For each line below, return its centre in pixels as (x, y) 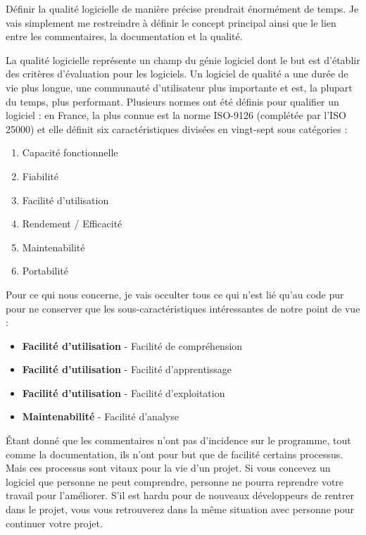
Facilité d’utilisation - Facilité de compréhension (132, 345)
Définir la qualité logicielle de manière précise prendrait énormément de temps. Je (182, 8)
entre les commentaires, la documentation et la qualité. (124, 36)
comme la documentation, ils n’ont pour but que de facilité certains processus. (175, 454)
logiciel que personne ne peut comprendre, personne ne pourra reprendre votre (175, 481)
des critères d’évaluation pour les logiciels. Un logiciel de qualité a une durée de (177, 74)
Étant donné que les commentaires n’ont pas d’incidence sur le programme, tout (178, 440)
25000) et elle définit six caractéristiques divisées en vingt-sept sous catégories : (177, 128)
